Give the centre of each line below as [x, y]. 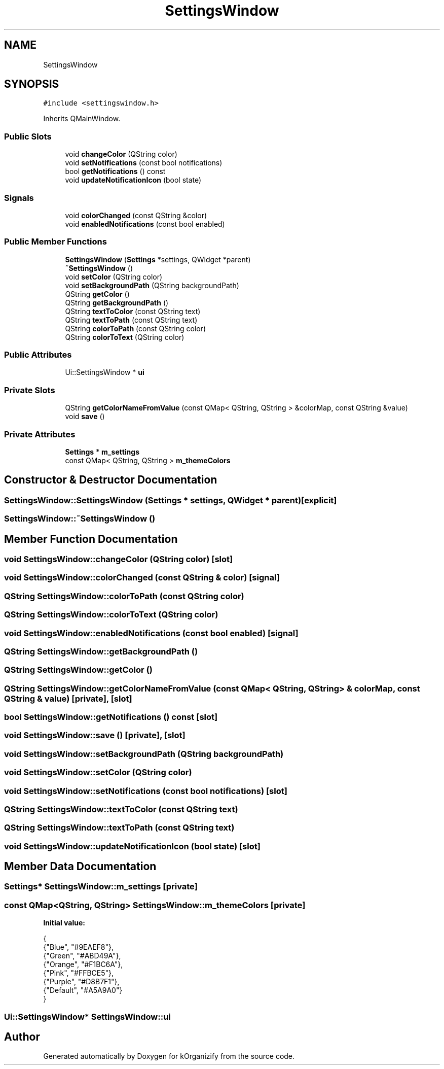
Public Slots [28, 136]
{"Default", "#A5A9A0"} [83, 990]
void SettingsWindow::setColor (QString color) [98, 772]
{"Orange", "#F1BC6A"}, [83, 964]
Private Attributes [40, 434]
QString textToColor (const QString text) [133, 311]
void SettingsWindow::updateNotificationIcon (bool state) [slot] [132, 846]
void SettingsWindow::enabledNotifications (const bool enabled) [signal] [151, 633]
